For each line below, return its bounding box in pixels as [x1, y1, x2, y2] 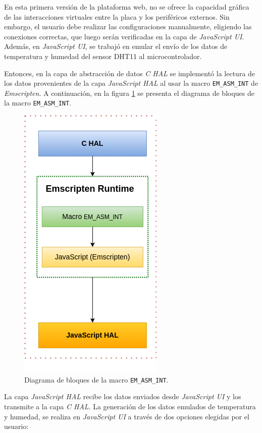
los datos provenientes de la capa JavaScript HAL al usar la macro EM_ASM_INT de [4, 78, 258, 88]
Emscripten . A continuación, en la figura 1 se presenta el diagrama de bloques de [4, 87, 254, 98]
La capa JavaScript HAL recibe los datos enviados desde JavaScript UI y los [4, 391, 241, 402]
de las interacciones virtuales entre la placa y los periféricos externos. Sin [4, 11, 230, 22]
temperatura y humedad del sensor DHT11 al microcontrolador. [4, 50, 202, 61]
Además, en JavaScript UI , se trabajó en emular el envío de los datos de [4, 41, 228, 51]
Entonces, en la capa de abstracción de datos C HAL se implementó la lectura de [4, 68, 255, 78]
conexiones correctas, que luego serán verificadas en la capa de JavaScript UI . [4, 31, 244, 41]
